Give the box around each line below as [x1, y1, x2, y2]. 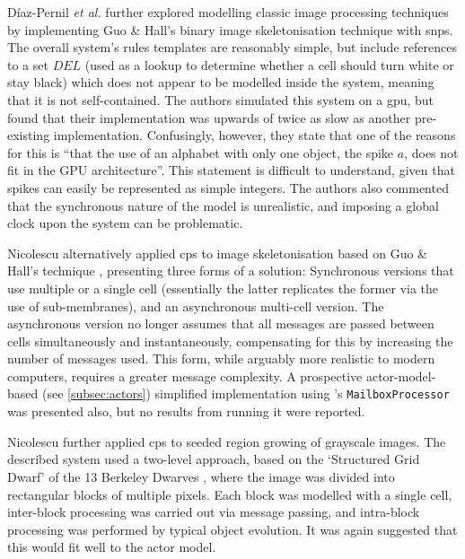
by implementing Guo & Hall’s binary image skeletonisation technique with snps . [7, 20, 453, 39]
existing [7, 126, 50, 144]
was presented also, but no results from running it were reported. [7, 402, 365, 421]
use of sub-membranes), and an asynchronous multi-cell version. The [7, 296, 384, 315]
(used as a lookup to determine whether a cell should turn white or [84, 55, 454, 74]
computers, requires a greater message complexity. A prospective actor [7, 366, 395, 385]
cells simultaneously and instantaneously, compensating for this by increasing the [7, 331, 453, 350]
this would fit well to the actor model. [7, 537, 216, 556]
